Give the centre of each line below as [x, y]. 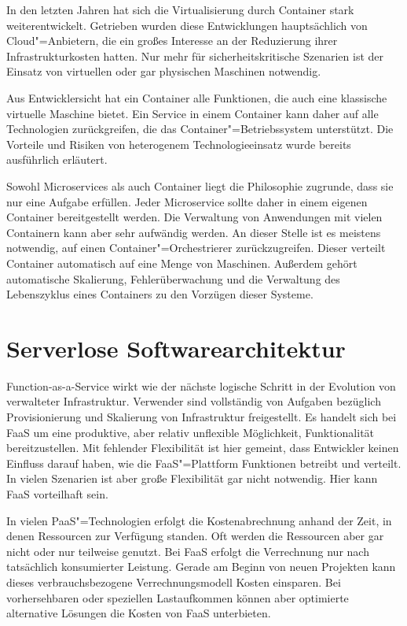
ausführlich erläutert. [57, 159]
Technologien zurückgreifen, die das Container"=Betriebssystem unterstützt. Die [200, 129]
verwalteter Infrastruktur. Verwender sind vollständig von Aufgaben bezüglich [194, 401]
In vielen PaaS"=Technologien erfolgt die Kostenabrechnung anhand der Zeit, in [199, 520]
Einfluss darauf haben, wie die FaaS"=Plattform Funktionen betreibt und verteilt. [204, 463]
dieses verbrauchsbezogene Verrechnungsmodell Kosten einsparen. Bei [174, 582]
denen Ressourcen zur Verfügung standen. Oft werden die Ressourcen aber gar [195, 536]
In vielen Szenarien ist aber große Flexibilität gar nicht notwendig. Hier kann [192, 478]
